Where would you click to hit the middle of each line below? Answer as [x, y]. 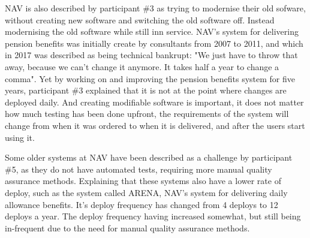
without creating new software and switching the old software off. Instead [140, 19]
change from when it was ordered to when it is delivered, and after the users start [155, 125]
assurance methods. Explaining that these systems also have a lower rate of [143, 181]
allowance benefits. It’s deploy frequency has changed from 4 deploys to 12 [142, 204]
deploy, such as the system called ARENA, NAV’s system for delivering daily [146, 192]
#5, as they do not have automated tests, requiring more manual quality [139, 169]
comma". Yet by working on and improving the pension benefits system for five [150, 78]
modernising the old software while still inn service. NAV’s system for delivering [152, 31]
